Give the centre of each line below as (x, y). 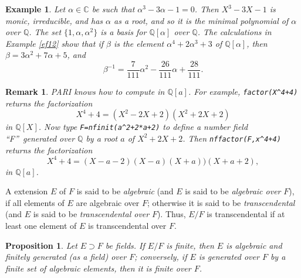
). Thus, (171, 214)
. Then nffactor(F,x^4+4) (232, 138)
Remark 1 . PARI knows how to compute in (85, 92)
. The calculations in (234, 32)
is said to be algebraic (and (125, 191)
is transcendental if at (246, 214)
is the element (139, 43)
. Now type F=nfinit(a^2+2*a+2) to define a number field (143, 127)
